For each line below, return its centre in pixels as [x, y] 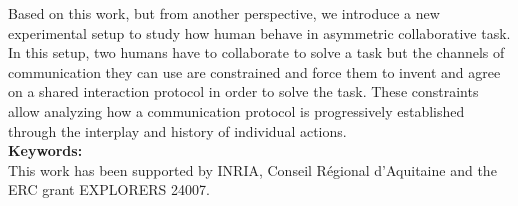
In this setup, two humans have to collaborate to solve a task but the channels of [256, 52]
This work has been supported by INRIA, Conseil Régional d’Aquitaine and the [252, 169]
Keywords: [45, 150]
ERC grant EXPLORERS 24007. [109, 189]
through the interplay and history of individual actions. [177, 130]
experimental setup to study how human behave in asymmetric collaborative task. [259, 32]
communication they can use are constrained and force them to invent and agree [254, 71]
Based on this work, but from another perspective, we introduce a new [224, 13]
